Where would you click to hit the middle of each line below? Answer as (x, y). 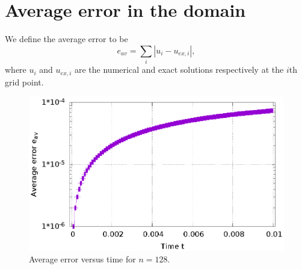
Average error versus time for (82, 259)
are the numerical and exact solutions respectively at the (179, 70)
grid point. (24, 82)
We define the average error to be (66, 39)
